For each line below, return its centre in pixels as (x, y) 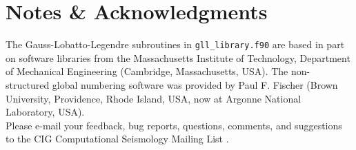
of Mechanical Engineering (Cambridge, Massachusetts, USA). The (147, 71)
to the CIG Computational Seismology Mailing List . (117, 139)
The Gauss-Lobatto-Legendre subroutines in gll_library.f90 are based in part (175, 44)
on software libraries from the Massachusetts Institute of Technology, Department (178, 57)
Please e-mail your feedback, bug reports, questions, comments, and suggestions (174, 125)
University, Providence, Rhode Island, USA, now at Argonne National (154, 98)
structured (28, 84)
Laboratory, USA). (45, 112)
